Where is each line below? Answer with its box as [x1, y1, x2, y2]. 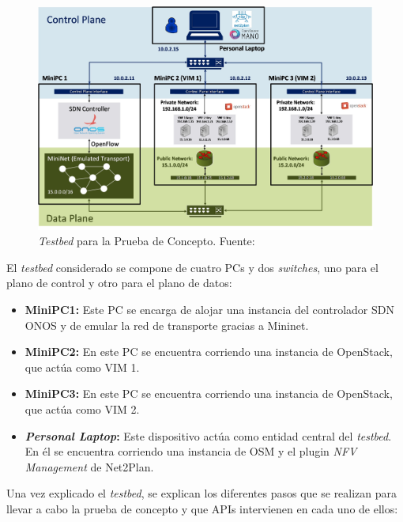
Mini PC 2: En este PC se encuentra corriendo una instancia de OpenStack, [24, 343, 393, 360]
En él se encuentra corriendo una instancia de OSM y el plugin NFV [24, 443, 357, 460]
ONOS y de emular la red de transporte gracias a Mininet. [24, 316, 309, 333]
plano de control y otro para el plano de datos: [6, 274, 232, 291]
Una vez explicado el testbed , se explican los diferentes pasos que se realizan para [6, 485, 397, 501]
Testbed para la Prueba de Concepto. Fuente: [38, 233, 255, 249]
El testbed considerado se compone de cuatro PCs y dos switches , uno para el [6, 259, 379, 275]
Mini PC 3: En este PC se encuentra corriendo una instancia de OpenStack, [24, 385, 393, 402]
